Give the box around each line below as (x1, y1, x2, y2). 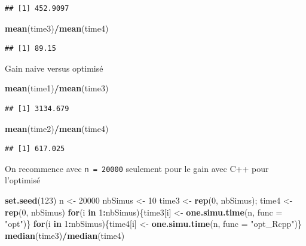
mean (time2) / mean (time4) (5, 122, 109, 134)
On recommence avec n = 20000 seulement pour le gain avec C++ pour (5, 162, 269, 174)
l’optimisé (5, 174, 41, 186)
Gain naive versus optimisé (5, 61, 103, 74)
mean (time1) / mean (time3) (5, 82, 109, 94)
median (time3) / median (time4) (5, 229, 125, 241)
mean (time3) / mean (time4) (5, 21, 109, 34)
